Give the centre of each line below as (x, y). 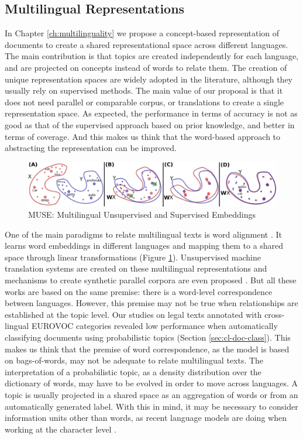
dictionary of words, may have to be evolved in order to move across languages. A (151, 383)
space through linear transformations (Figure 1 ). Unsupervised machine (133, 257)
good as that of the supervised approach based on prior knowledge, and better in (150, 124)
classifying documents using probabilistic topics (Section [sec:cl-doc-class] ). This (148, 337)
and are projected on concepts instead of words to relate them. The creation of (146, 67)
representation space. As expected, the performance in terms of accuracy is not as (151, 113)
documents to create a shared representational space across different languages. (147, 44)
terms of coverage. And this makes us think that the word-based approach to (143, 136)
